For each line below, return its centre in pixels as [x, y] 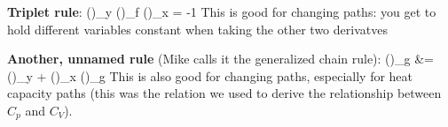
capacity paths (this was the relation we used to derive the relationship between [224, 93]
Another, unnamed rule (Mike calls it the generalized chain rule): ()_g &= [220, 59]
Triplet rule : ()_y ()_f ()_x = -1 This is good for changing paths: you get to [222, 11]
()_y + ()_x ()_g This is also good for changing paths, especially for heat [210, 75]
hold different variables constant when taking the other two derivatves [197, 29]
